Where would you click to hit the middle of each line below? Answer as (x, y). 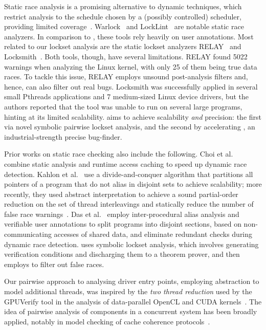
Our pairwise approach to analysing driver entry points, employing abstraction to (132, 281)
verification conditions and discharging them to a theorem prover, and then (122, 254)
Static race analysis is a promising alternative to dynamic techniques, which (123, 6)
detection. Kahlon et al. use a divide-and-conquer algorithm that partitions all (129, 174)
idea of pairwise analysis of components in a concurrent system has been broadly (131, 311)
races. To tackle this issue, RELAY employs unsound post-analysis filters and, (126, 76)
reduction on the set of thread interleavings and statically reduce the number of (129, 204)
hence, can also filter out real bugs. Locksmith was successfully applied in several (131, 86)
